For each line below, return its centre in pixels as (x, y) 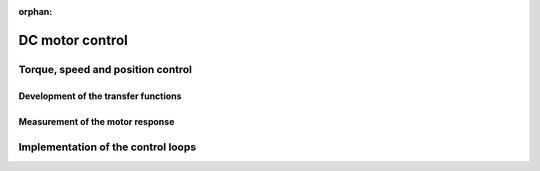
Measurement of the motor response (96, 121)
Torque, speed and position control (105, 69)
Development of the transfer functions (100, 96)
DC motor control (73, 40)
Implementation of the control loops (107, 147)
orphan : (35, 11)
